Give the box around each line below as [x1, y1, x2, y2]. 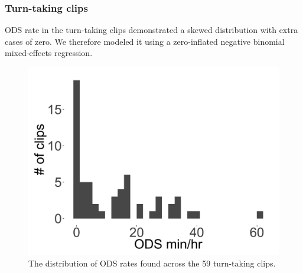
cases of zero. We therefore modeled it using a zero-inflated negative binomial [5, 35, 285, 47]
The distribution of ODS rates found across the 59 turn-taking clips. [28, 256, 276, 269]
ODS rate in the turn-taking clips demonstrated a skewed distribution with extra [5, 24, 298, 36]
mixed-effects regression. [5, 47, 93, 59]
